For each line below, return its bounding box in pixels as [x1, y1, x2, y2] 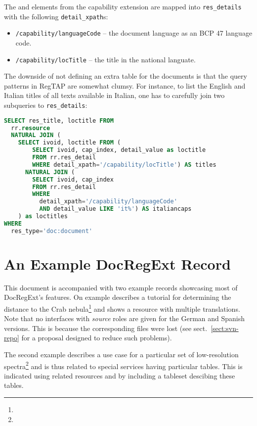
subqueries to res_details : [4, 100, 87, 110]
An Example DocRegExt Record [4, 253, 231, 274]
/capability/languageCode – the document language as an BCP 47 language [15, 28, 253, 38]
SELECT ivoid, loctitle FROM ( [18, 139, 121, 146]
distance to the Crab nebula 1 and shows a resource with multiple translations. [4, 302, 240, 314]
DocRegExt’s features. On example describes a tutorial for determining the [4, 292, 231, 302]
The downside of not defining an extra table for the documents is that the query [4, 71, 247, 81]
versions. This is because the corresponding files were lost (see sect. [4, 323, 208, 333]
